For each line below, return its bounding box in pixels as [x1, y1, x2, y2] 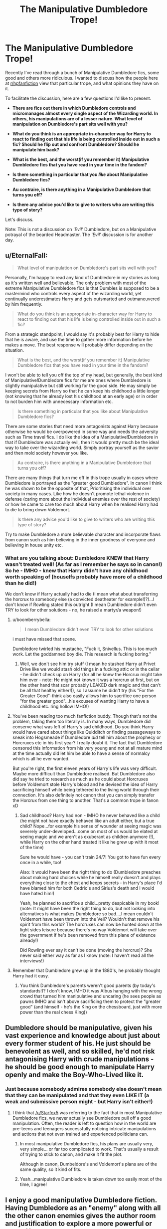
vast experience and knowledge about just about [5, 1032, 161, 1040]
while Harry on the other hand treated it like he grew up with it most [19, 839, 159, 845]
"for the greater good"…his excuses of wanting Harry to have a [19, 698, 149, 704]
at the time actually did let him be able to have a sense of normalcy [12, 750, 151, 756]
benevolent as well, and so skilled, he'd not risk [5, 1047, 155, 1056]
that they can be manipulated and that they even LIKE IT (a [5, 1092, 150, 1099]
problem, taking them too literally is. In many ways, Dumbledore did [12, 718, 151, 725]
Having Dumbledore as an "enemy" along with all [5, 1204, 161, 1212]
